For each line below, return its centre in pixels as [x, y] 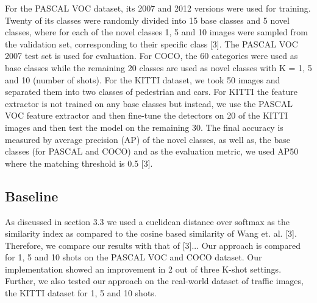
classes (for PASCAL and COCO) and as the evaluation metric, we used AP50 [152, 151]
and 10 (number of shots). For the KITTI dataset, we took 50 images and [143, 79]
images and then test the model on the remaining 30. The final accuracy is [144, 127]
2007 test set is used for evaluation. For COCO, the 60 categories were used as [151, 56]
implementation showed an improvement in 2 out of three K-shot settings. [143, 269]
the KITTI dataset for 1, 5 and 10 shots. [81, 293]
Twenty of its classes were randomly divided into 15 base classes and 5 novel [147, 20]
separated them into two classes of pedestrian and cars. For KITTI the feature [151, 92]
